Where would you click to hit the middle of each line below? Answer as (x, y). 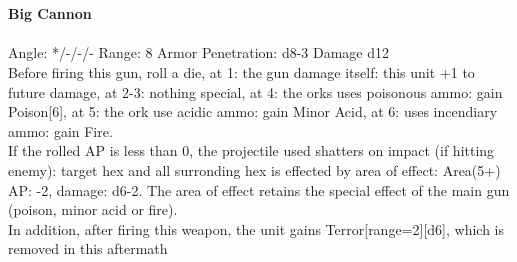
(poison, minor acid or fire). (93, 209)
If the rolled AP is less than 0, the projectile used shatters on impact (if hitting (251, 150)
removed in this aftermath (88, 248)
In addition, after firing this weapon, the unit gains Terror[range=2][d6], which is (256, 228)
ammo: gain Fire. (60, 130)
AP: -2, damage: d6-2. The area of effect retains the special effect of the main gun (259, 189)
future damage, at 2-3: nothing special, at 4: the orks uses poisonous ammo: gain (255, 91)
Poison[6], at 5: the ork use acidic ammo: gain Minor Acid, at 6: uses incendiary (253, 111)
